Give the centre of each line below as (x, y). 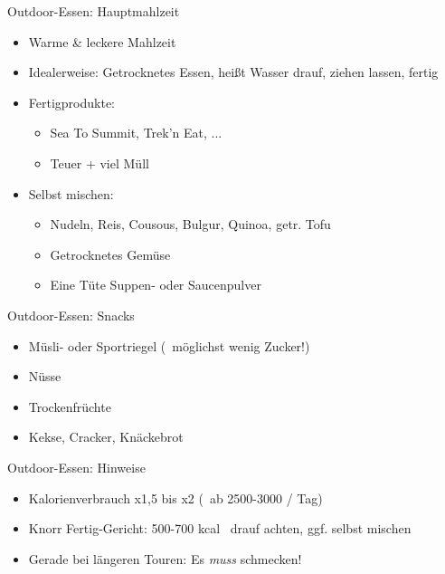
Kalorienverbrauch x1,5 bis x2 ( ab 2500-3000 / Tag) (175, 497)
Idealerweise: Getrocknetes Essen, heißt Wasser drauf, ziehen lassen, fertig (233, 72)
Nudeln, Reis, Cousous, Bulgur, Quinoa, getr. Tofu (190, 224)
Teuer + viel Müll (99, 163)
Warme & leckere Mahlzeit (102, 41)
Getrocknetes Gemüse (110, 254)
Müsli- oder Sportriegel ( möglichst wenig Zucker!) (169, 345)
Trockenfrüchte (70, 406)
